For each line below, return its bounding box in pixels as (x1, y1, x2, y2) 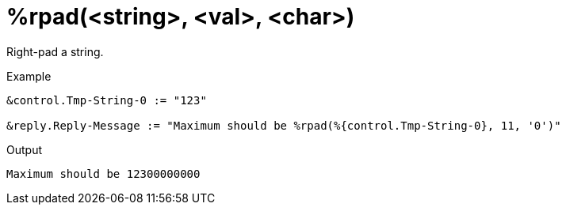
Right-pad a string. (6, 44, 104, 58)
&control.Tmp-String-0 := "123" (6, 93, 207, 107)
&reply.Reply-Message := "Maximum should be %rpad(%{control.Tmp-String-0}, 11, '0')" (6, 119, 561, 132)
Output (6, 142, 42, 156)
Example (6, 69, 52, 83)
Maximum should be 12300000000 (6, 167, 201, 180)
